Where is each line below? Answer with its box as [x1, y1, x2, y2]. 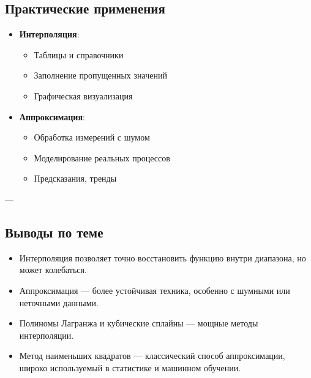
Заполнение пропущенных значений [34, 69, 167, 82]
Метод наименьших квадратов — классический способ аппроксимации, [19, 349, 285, 362]
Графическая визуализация [34, 89, 133, 102]
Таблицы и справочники [34, 48, 124, 61]
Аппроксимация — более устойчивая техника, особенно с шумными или [19, 283, 290, 296]
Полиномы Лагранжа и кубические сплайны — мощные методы [19, 317, 258, 330]
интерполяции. [19, 328, 74, 341]
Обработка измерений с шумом [34, 131, 150, 144]
